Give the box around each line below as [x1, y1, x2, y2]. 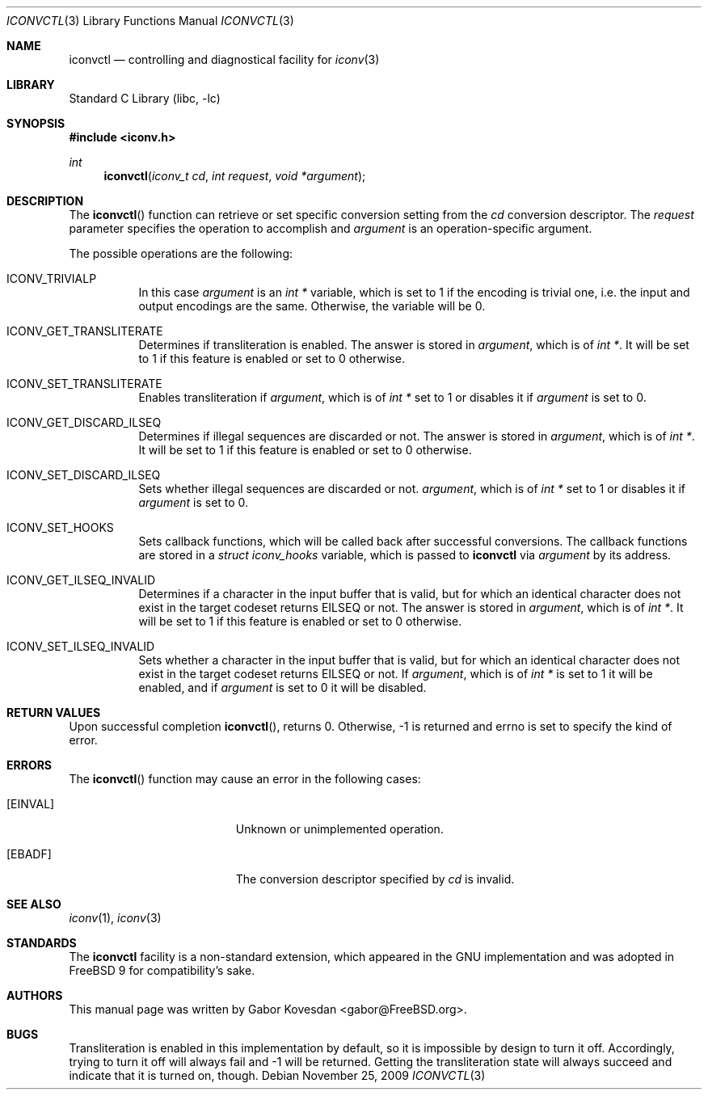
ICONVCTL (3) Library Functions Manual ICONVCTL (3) [6, 14, 294, 27]
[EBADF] [6, 847, 52, 861]
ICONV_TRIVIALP [6, 272, 97, 285]
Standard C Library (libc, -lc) [69, 91, 221, 105]
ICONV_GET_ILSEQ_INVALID [6, 573, 156, 587]
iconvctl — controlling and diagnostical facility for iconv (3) [69, 53, 380, 66]
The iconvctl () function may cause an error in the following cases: [69, 772, 421, 786]
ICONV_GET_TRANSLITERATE [6, 324, 163, 338]
